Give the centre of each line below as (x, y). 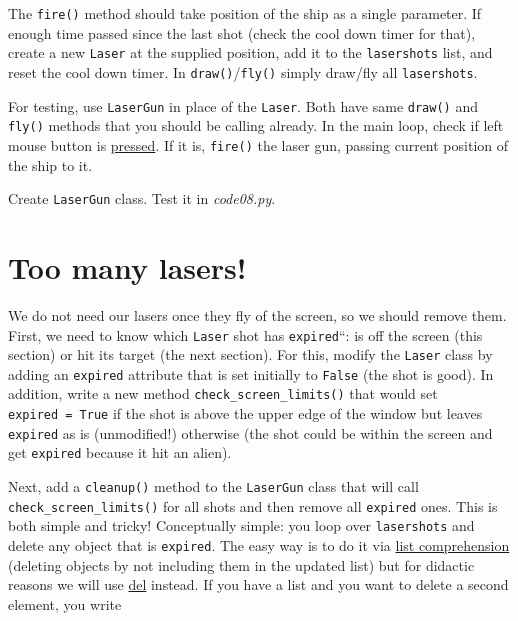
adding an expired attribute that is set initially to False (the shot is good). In (251, 373)
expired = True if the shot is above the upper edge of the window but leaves (245, 413)
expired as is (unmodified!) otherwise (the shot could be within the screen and (250, 432)
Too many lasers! (127, 266)
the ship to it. (50, 164)
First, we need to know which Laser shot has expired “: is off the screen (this (245, 334)
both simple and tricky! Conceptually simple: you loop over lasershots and (241, 525)
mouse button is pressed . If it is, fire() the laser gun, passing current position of (258, 144)
